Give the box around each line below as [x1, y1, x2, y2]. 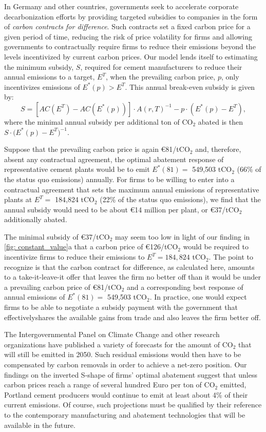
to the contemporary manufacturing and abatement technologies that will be [4, 409, 245, 420]
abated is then [198, 116, 243, 127]
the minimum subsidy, [4, 61, 74, 72]
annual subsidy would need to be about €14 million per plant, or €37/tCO [4, 204, 239, 214]
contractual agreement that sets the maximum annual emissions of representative [4, 184, 259, 194]
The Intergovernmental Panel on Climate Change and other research [4, 329, 220, 340]
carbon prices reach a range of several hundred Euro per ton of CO [4, 379, 215, 390]
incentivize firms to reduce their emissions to [4, 251, 145, 262]
